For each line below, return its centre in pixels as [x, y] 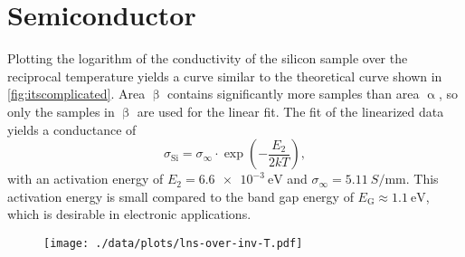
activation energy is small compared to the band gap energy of [180, 196]
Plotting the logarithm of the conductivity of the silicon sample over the [208, 58]
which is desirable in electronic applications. [129, 214]
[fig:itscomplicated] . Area [76, 94]
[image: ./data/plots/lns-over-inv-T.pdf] [173, 243]
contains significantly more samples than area [294, 94]
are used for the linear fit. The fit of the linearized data [290, 111]
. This [422, 179]
